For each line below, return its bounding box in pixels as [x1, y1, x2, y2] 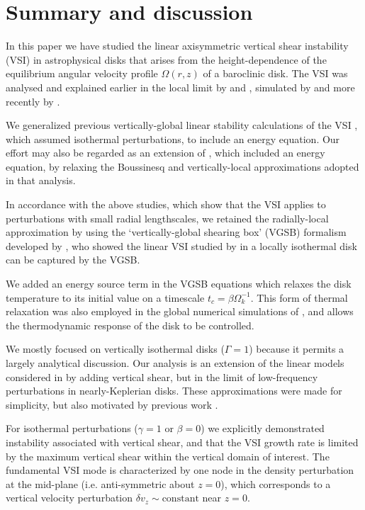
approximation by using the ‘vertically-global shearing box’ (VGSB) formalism [6, 225, 347, 239]
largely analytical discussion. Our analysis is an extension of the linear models [6, 356, 344, 370]
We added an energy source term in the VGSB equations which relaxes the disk [6, 276, 352, 291]
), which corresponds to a [220, 476, 331, 491]
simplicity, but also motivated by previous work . [6, 397, 218, 412]
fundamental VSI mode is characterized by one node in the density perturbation [6, 463, 354, 477]
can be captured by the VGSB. [6, 252, 140, 267]
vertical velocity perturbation [6, 490, 133, 505]
